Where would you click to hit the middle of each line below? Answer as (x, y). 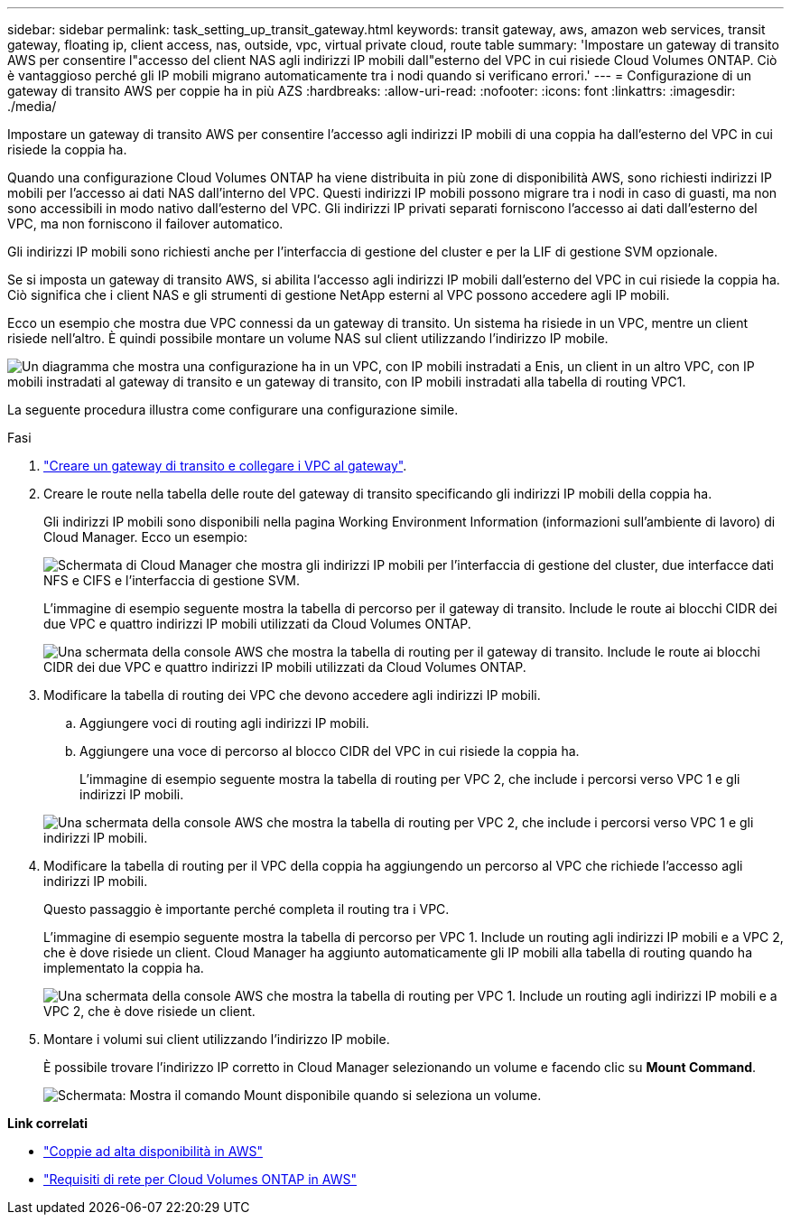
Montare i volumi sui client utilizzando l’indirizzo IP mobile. (217, 1039)
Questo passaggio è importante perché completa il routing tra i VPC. (247, 909)
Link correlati (48, 1123)
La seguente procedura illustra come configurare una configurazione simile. (233, 410)
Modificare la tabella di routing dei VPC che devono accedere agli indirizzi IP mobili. (292, 695)
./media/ (32, 106)
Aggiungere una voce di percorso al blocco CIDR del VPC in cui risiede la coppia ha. (330, 751)
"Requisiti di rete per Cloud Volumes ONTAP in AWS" (200, 1179)
